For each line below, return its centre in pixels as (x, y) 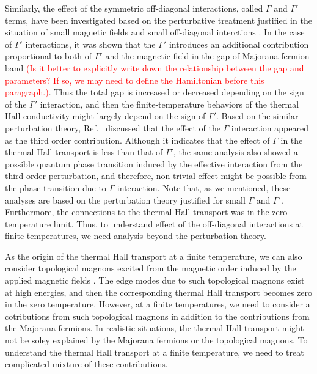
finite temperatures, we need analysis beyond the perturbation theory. (136, 236)
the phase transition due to (56, 187)
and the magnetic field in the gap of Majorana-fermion (207, 56)
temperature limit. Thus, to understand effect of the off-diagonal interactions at (154, 223)
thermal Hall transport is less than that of (84, 152)
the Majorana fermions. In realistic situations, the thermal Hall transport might (155, 328)
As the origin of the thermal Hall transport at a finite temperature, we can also (154, 256)
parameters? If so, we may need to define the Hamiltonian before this (135, 80)
